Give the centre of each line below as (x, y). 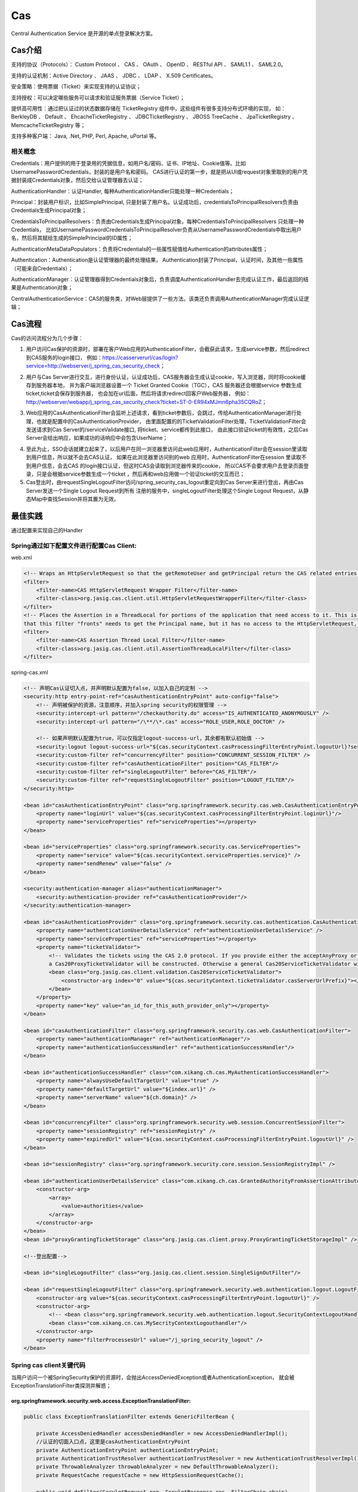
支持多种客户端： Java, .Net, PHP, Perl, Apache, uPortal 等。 (85, 136)
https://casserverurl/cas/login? (140, 357)
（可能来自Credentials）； (42, 268)
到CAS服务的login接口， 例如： (64, 357)
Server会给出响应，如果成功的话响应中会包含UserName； (97, 438)
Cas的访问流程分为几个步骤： (47, 338)
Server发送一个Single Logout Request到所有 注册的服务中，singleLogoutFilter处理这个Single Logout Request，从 (165, 491)
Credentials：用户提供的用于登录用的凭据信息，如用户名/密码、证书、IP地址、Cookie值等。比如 (129, 164)
